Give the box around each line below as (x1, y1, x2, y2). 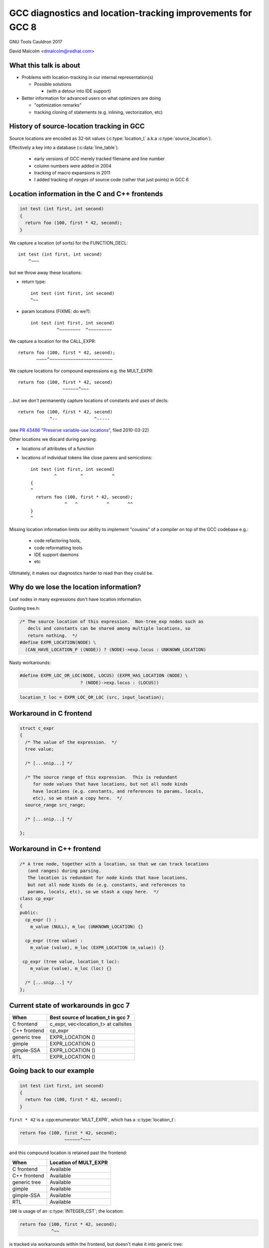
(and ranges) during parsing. (27, 868, 102, 874)
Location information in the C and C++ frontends (9, 190, 163, 198)
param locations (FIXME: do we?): (21, 309, 91, 314)
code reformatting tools (34, 545, 83, 551)
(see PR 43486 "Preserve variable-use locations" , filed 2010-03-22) (9, 427, 149, 433)
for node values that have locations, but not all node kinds (32, 781, 188, 787)
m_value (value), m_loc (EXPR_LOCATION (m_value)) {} (30, 945, 164, 950)
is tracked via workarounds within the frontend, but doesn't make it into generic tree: (9, 1241, 183, 1247)
